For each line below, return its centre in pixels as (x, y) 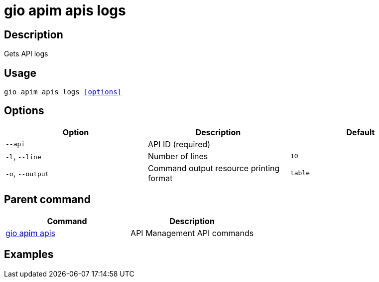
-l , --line (23, 156)
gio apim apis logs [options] (63, 92)
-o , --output (27, 173)
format (160, 178)
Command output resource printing (214, 168)
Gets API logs (26, 54)
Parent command (47, 200)
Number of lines (178, 156)
